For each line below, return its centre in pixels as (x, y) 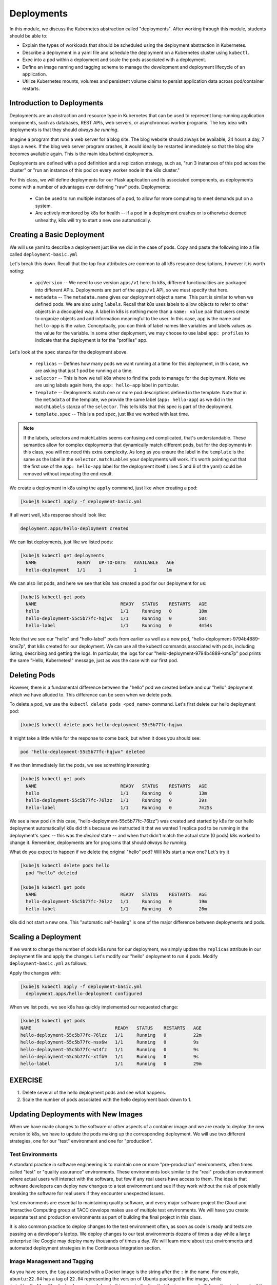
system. (44, 206)
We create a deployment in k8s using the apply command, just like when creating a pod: (103, 488)
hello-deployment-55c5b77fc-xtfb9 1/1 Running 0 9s (110, 1057)
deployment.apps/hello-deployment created (74, 528)
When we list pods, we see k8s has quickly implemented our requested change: (94, 1007)
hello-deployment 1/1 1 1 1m (99, 570)
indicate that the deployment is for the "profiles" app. (91, 340)
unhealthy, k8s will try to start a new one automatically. (93, 220)
